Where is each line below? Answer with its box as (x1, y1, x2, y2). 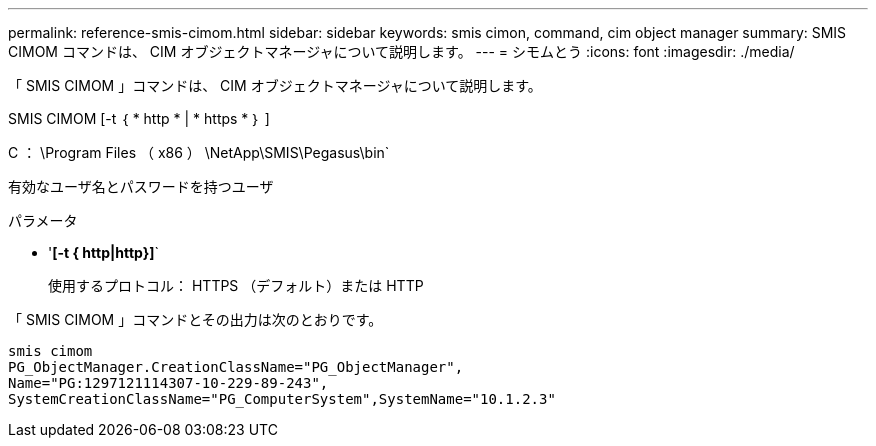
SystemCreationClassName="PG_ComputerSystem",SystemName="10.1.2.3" (8, 391, 556, 407)
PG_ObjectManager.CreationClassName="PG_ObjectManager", (8, 359, 464, 375)
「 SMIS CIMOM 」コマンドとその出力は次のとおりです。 (8, 311, 383, 328)
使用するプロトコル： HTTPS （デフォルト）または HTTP (48, 277, 424, 294)
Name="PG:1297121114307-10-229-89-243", (8, 375, 329, 391)
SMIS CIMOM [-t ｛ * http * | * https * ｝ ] (8, 110, 270, 127)
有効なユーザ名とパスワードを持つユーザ (8, 178, 274, 195)
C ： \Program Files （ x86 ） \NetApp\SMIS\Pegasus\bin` (8, 144, 390, 161)
